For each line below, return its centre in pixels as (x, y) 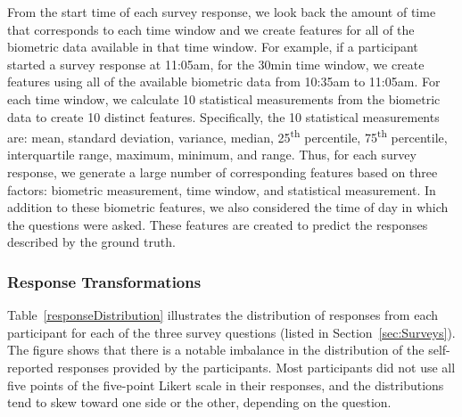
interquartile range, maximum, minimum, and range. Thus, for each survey (212, 155)
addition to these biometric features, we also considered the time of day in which (228, 207)
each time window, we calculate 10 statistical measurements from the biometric (224, 98)
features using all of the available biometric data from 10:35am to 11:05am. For (224, 82)
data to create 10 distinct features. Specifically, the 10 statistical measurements (223, 116)
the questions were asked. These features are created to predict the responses (218, 224)
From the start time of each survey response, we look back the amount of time (222, 12)
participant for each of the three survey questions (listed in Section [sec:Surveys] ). (231, 332)
